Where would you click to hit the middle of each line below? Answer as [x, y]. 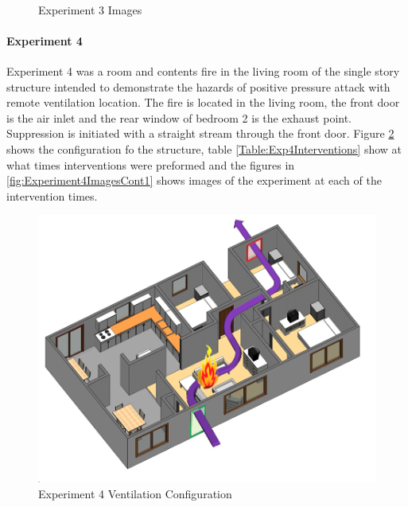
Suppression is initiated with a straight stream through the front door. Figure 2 [200, 133]
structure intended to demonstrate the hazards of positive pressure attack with [198, 86]
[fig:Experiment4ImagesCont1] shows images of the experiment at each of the [194, 180]
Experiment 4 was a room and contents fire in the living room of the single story [203, 70]
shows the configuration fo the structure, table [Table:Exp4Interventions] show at [204, 148]
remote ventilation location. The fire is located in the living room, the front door [203, 102]
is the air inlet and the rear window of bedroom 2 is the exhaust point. [179, 117]
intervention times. [52, 195]
